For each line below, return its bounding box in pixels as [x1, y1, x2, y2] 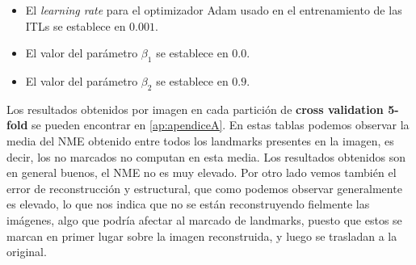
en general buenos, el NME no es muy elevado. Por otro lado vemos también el [6, 164, 397, 181]
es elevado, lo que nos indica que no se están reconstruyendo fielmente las [6, 196, 370, 212]
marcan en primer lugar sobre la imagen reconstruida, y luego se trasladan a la [6, 227, 397, 244]
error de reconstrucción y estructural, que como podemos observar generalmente [6, 179, 402, 196]
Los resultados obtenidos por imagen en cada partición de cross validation [6, 100, 384, 117]
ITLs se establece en [25, 17, 126, 34]
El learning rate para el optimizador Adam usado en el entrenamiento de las [25, 2, 402, 18]
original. [6, 243, 47, 260]
